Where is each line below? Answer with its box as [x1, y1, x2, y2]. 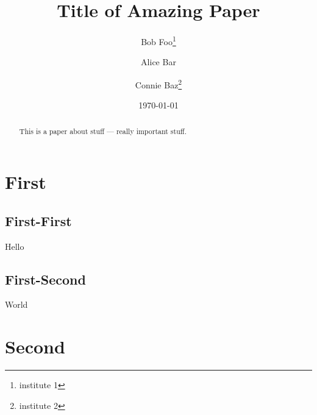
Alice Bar [141, 55, 176, 68]
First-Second [5, 269, 86, 288]
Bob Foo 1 [141, 34, 176, 48]
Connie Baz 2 [135, 76, 182, 91]
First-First [5, 211, 72, 230]
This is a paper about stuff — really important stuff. [19, 126, 187, 136]
